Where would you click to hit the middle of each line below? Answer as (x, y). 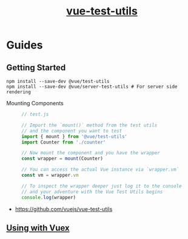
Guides (25, 45)
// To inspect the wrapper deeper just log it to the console (102, 186)
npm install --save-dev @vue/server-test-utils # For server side (92, 87)
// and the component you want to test (72, 131)
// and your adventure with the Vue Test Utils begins (92, 192)
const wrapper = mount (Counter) (62, 159)
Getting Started (36, 67)
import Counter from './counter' (64, 142)
